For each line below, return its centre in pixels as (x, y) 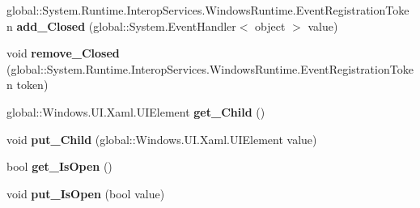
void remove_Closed (63, 53)
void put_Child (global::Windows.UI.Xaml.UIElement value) (162, 139)
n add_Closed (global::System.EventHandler (121, 25)
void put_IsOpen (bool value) (86, 193)
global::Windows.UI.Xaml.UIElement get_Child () (136, 111)
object (270, 25)
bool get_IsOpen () (59, 166)
